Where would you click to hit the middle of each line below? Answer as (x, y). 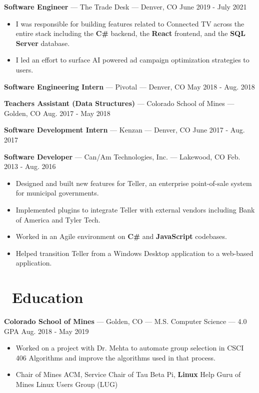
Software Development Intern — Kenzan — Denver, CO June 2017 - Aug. (124, 130)
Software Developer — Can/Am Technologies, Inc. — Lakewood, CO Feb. (122, 156)
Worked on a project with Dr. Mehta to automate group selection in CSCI (130, 348)
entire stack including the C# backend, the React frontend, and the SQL (130, 33)
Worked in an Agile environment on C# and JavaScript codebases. (121, 236)
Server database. (43, 43)
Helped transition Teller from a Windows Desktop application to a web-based (134, 253)
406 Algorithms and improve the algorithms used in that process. (115, 357)
